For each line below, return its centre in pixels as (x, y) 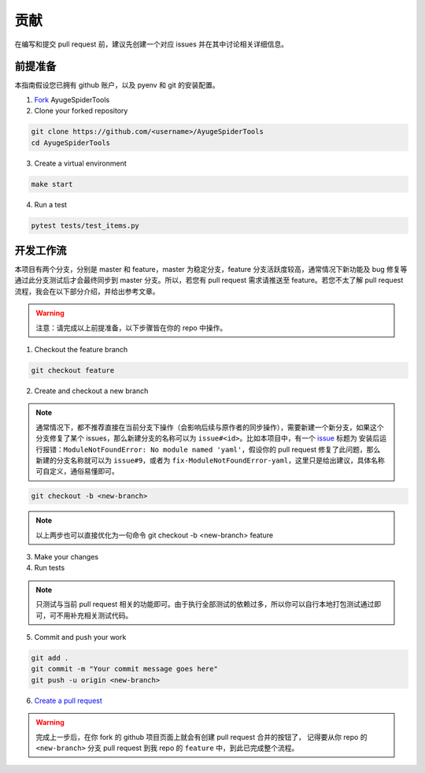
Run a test (50, 204)
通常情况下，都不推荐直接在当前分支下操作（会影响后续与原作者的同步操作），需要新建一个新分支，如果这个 (210, 427)
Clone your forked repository (81, 111)
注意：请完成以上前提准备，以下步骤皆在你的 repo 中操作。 (131, 328)
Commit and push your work (80, 637)
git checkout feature (73, 370)
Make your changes (66, 557)
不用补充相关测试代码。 (94, 615)
